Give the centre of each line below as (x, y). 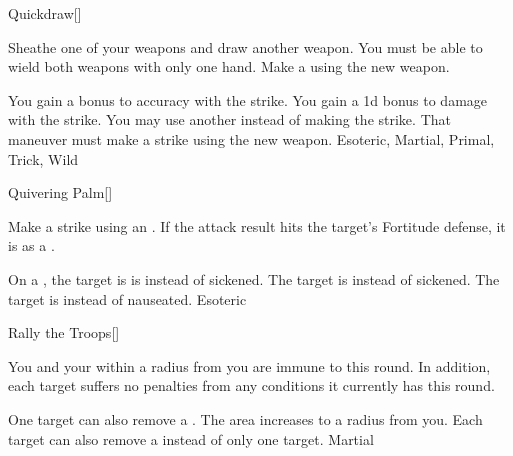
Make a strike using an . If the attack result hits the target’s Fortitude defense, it (257, 225)
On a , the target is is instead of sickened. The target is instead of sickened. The (254, 278)
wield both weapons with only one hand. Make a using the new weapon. (229, 66)
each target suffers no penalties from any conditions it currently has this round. (251, 385)
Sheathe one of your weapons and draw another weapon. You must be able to (245, 46)
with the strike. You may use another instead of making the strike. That (229, 119)
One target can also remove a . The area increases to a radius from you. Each (245, 418)
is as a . (31, 245)
